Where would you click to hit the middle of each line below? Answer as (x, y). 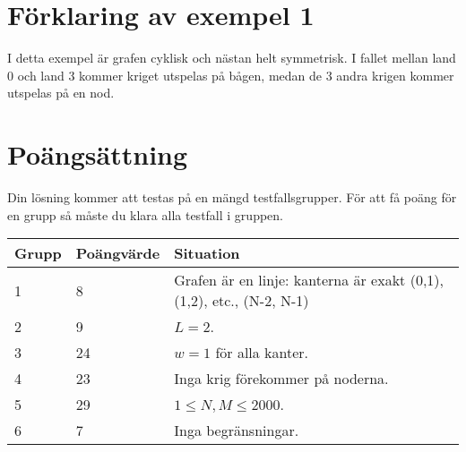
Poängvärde (118, 253)
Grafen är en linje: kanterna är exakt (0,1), (309, 280)
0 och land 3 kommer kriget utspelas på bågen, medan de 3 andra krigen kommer (231, 75)
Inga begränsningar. (237, 431)
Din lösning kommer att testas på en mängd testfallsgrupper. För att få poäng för (232, 197)
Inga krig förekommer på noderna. (281, 379)
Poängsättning (98, 154)
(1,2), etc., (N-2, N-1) (242, 301)
